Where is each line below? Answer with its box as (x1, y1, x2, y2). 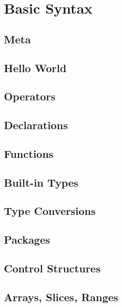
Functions (4, 146, 53, 161)
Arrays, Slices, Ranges (4, 289, 119, 304)
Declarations (4, 117, 68, 133)
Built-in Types (4, 174, 79, 190)
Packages (4, 232, 50, 247)
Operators (4, 89, 55, 104)
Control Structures (4, 261, 101, 276)
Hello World (4, 60, 67, 75)
